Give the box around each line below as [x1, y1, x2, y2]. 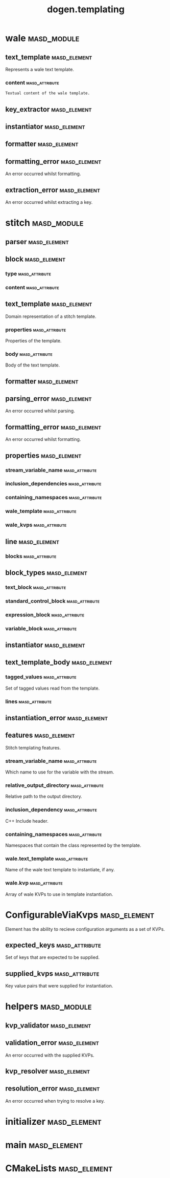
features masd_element [5, 731, 75, 740]
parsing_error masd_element [5, 394, 92, 403]
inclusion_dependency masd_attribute [5, 806, 97, 813]
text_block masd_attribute [5, 584, 66, 591]
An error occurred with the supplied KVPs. [5, 1052, 94, 1058]
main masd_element [5, 1139, 83, 1151]
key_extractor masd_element [5, 105, 92, 114]
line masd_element [5, 537, 60, 546]
